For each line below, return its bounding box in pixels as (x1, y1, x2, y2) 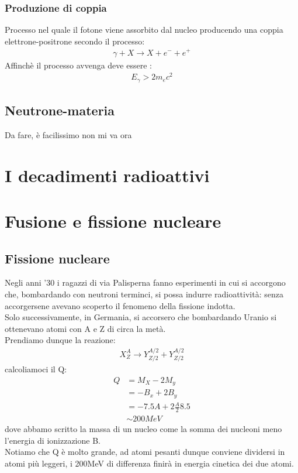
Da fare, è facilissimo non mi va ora (5, 128, 132, 140)
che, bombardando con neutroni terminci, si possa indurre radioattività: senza (5, 288, 283, 300)
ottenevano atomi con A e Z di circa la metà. (5, 322, 166, 334)
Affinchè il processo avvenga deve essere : (5, 59, 152, 71)
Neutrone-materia (5, 101, 115, 119)
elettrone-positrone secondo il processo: (5, 35, 145, 47)
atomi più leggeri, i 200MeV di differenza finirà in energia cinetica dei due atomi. (5, 457, 294, 469)
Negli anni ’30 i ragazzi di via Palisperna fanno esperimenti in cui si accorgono (5, 276, 286, 289)
